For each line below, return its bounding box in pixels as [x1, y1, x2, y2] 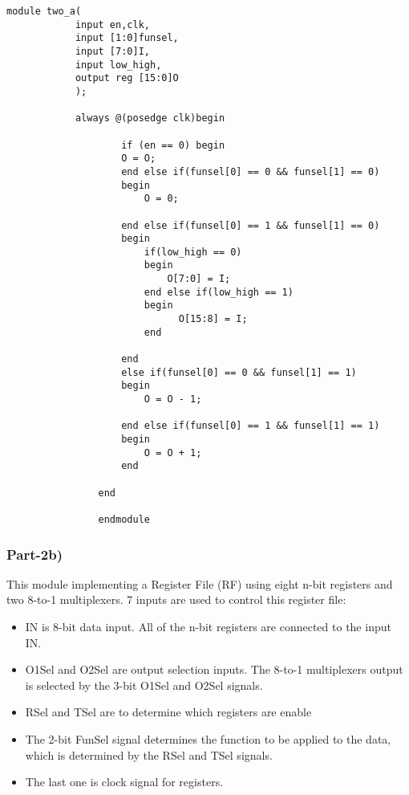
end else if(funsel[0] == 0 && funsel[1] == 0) [121, 165, 380, 177]
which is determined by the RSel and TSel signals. [25, 746, 273, 763]
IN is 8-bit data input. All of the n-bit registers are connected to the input [25, 618, 391, 634]
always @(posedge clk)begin [75, 112, 225, 124]
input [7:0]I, [75, 45, 150, 57]
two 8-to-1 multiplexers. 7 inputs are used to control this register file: [6, 591, 346, 608]
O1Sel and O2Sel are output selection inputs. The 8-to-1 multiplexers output [25, 661, 403, 678]
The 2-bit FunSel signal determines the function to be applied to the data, [25, 730, 391, 747]
